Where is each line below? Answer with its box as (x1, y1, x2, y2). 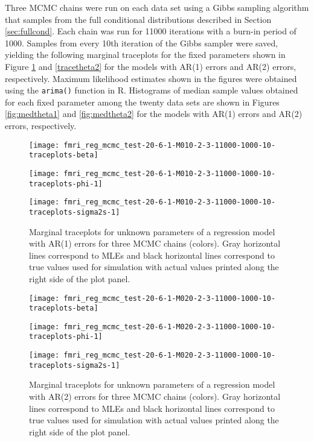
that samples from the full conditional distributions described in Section (5, 13, 272, 25)
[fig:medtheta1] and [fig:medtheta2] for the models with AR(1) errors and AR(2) (5, 107, 303, 120)
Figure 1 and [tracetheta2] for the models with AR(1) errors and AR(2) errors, (5, 60, 296, 72)
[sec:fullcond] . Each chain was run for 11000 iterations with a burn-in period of (5, 25, 296, 37)
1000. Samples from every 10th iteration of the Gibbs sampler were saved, (5, 36, 278, 49)
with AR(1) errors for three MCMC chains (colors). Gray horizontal (29, 237, 281, 250)
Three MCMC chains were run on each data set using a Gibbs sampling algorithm (5, 1, 309, 13)
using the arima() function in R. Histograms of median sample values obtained (5, 84, 298, 96)
